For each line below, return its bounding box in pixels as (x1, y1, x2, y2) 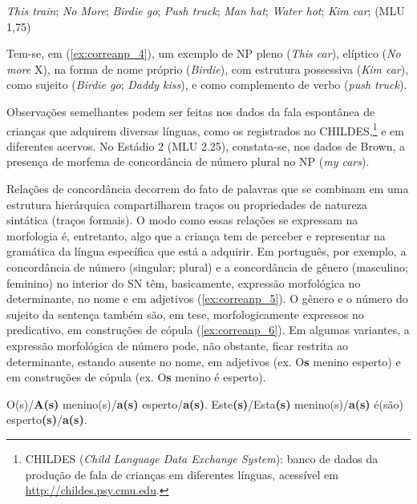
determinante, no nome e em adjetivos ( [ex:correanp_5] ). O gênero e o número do (6, 290, 408, 307)
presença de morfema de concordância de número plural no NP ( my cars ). (6, 153, 370, 170)
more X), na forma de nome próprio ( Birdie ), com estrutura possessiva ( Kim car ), (6, 60, 409, 77)
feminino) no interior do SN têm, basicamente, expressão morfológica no (6, 274, 361, 291)
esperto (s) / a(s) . (6, 411, 87, 428)
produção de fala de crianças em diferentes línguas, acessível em (25, 466, 338, 482)
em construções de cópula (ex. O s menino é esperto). (6, 369, 266, 385)
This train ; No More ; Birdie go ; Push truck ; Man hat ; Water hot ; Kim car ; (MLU (6, 2, 405, 18)
